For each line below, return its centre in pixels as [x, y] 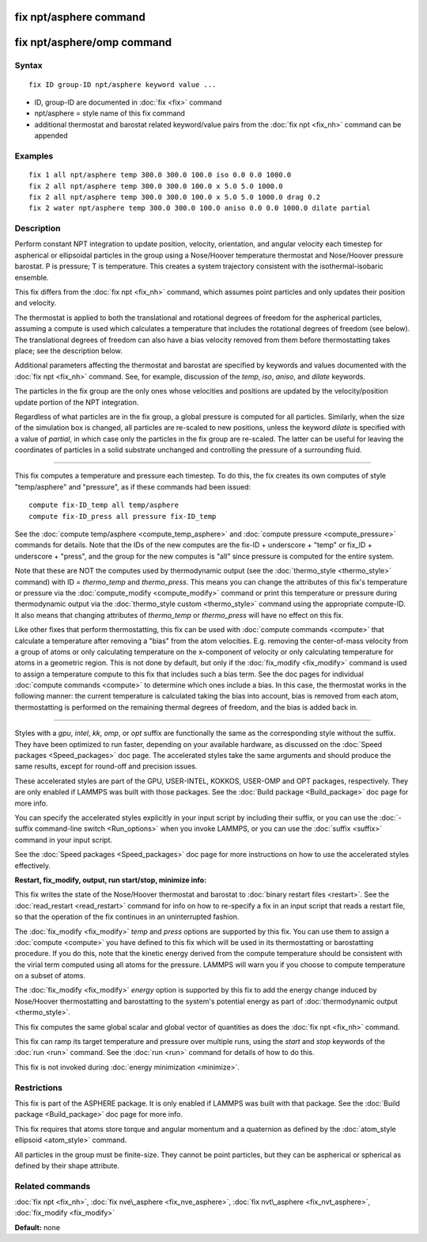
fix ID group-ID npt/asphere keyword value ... [123, 84]
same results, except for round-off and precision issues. [106, 766]
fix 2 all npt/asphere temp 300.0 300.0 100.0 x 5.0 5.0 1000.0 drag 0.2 [175, 197]
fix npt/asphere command [80, 17]
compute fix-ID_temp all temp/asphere [104, 505]
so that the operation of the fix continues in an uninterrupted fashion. [127, 917]
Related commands [53, 1186]
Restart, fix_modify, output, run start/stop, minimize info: [111, 880]
